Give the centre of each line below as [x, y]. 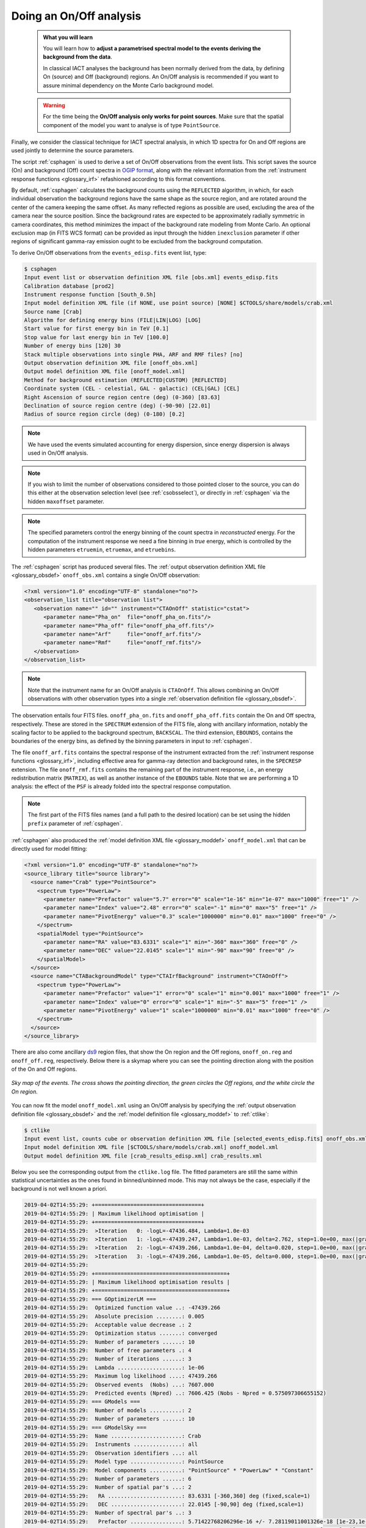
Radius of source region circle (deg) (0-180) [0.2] [105, 414]
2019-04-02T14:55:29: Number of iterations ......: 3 [108, 1359]
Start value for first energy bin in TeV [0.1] [96, 329]
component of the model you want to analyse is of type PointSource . [132, 125]
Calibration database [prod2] [69, 286]
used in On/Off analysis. [58, 453]
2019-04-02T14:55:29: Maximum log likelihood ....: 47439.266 [121, 1376]
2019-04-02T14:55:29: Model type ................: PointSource [124, 1462]
